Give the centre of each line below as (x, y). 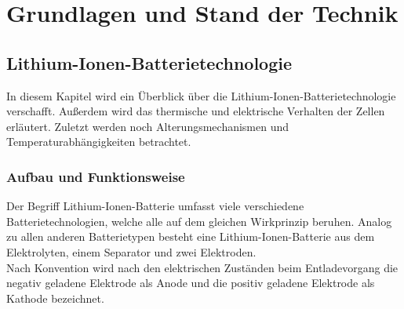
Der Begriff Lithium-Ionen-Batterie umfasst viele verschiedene (155, 206)
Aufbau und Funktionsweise (96, 176)
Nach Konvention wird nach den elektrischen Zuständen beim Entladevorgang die (202, 267)
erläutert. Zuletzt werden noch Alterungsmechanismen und (148, 126)
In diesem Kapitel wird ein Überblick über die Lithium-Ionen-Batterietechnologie (201, 95)
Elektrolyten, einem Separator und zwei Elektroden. (131, 251)
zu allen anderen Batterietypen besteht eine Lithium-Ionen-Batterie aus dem (191, 236)
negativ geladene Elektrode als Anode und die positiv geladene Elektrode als (191, 283)
